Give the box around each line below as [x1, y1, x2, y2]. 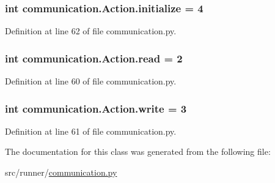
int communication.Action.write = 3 [5, 100, 187, 116]
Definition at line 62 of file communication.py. [5, 24, 177, 37]
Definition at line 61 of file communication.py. [5, 124, 177, 137]
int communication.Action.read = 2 [5, 50, 183, 65]
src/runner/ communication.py [5, 166, 117, 179]
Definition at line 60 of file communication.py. [5, 75, 177, 88]
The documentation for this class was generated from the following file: [5, 145, 271, 158]
